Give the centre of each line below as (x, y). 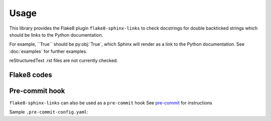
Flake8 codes (31, 75)
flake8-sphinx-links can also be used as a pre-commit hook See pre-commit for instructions (111, 103)
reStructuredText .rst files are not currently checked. (63, 61)
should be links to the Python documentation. (56, 35)
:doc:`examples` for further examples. (48, 51)
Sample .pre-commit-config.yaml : (49, 112)
